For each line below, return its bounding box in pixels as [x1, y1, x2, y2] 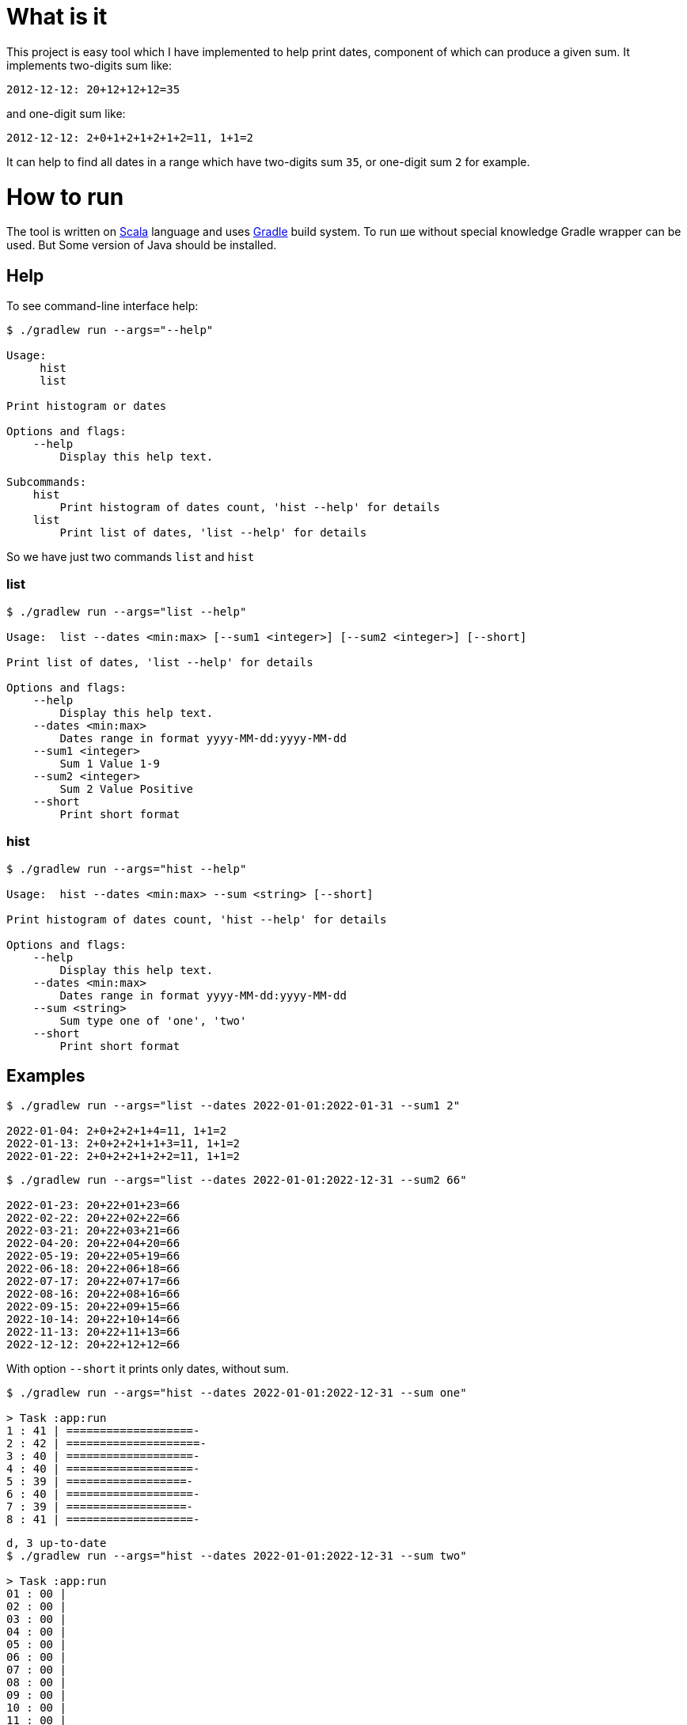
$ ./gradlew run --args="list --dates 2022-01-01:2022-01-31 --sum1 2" [6, 1099, 461, 1113]
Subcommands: [6, 476, 87, 489]
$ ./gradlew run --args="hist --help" [6, 862, 247, 875]
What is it [6, 3, 108, 30]
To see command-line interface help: [6, 299, 199, 313]
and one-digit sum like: [6, 106, 126, 120]
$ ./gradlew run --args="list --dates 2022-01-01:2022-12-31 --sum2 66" [6, 1173, 467, 1187]
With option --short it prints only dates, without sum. [6, 1362, 289, 1376]
